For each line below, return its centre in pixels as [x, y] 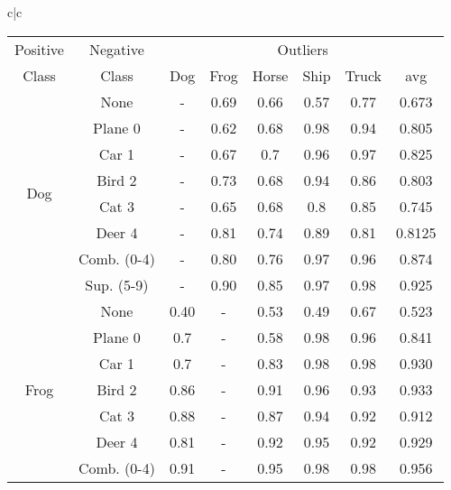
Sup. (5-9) [117, 284]
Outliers [303, 49]
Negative [116, 49]
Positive [39, 49]
